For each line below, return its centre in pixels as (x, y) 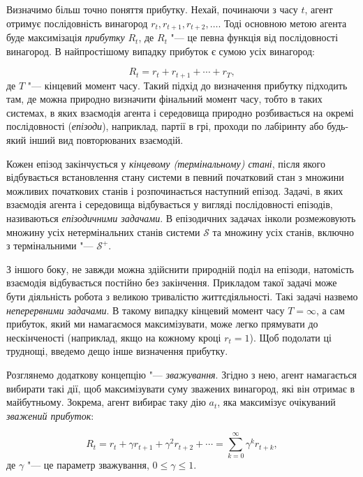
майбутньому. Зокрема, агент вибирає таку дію (106, 402)
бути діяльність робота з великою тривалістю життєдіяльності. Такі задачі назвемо (182, 296)
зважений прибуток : (50, 415)
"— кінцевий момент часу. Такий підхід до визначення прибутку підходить (187, 85)
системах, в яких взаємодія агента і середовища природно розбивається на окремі (180, 112)
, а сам (331, 310)
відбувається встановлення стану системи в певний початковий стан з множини (175, 177)
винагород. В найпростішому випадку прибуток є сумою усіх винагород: (161, 51)
